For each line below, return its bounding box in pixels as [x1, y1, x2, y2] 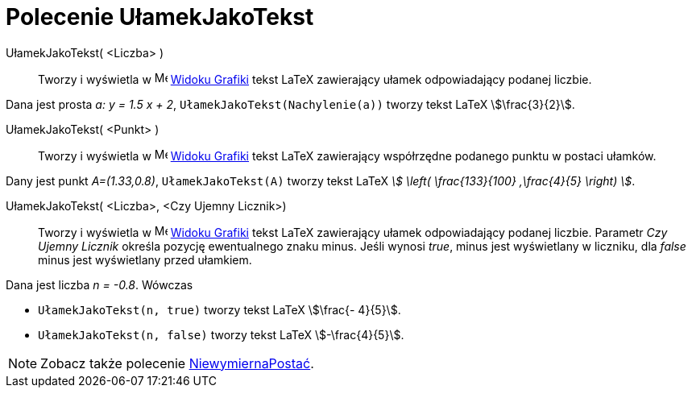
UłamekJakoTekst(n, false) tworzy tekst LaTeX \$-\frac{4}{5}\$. [38, 327, 404, 342]
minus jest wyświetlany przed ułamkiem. [38, 252, 252, 267]
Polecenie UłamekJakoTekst [6, 3, 314, 31]
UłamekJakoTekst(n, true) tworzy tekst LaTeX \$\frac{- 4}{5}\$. [38, 302, 401, 317]
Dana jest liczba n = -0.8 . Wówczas [6, 277, 193, 292]
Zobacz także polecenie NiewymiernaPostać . [40, 355, 314, 371]
